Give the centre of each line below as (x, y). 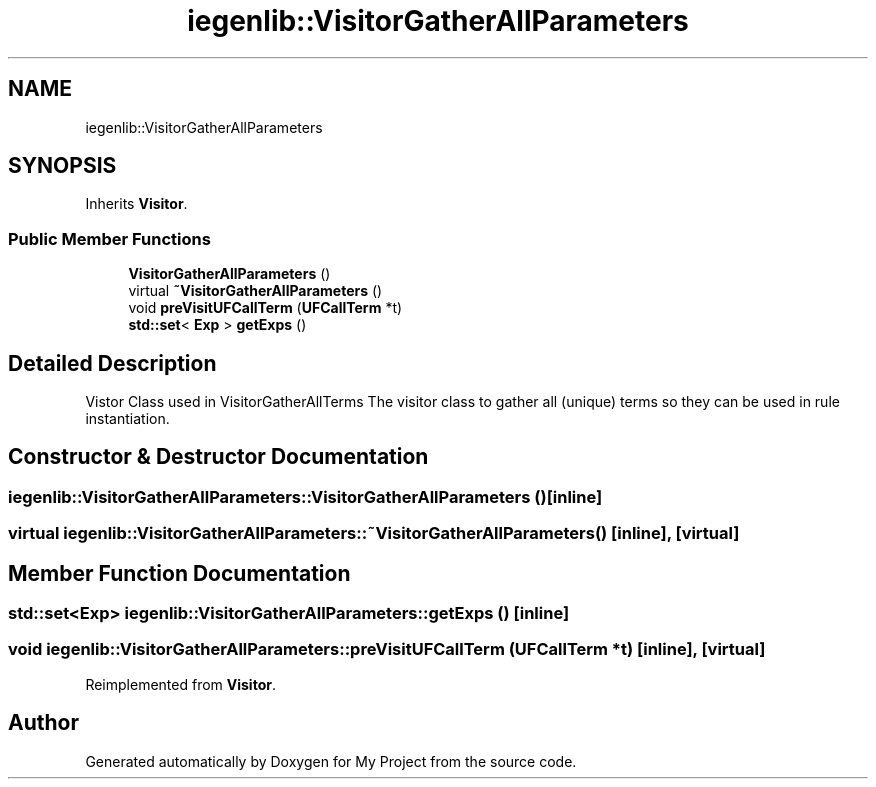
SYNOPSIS (62, 166)
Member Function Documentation (179, 573)
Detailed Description (112, 363)
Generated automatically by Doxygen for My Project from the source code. (331, 761)
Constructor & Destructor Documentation (218, 457)
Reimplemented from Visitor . (180, 684)
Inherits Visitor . (136, 204)
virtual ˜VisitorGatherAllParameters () (255, 291)
